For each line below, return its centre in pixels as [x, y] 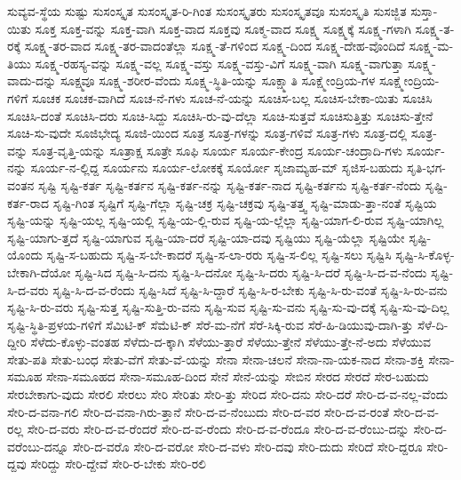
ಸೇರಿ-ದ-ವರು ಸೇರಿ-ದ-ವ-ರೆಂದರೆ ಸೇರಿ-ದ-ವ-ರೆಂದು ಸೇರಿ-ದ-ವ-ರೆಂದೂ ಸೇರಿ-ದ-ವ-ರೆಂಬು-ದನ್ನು [218, 429]
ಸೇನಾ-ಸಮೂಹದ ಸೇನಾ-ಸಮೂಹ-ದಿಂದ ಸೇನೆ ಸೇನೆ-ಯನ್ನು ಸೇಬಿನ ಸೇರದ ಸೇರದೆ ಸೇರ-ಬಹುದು [238, 376]
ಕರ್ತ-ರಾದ [28, 202]
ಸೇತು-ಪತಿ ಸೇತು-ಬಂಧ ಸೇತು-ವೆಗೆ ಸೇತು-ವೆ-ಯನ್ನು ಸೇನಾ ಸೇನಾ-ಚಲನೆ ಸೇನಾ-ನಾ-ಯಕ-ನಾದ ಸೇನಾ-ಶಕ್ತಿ [216, 359]
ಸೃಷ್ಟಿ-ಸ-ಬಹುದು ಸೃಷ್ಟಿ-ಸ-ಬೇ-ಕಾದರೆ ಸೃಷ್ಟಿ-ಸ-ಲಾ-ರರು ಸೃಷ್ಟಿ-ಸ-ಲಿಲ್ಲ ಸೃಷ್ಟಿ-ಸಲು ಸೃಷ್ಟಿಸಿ [219, 255]
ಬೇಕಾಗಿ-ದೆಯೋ [39, 272]
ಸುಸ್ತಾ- [424, 11]
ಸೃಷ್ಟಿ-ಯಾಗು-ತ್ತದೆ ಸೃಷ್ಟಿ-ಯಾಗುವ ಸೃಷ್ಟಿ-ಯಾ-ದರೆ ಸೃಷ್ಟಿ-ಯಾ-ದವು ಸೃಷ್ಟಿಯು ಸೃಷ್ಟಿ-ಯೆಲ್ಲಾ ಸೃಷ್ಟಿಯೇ [206, 237]
